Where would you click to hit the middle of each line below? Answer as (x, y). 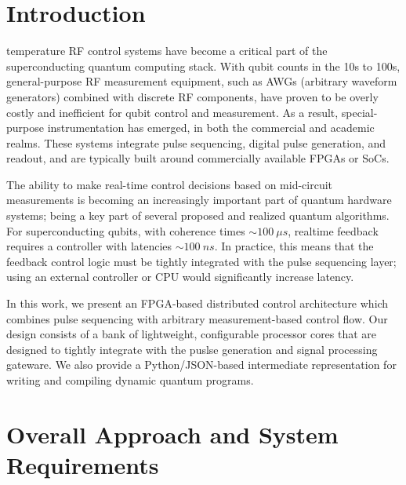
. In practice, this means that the (294, 246)
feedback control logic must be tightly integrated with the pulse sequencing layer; (201, 261)
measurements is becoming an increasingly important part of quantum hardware (199, 200)
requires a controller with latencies (89, 246)
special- (359, 112)
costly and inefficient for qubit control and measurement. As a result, (172, 112)
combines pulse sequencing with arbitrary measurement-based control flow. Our (197, 318)
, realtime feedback (333, 230)
